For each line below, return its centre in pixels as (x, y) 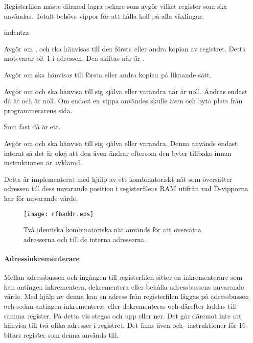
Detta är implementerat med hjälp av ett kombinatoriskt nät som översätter (118, 179)
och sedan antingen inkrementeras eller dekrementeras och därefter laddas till (120, 306)
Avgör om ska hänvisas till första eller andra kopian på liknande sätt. (108, 74)
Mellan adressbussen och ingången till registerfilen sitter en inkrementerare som (123, 277)
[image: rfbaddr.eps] (59, 214)
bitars (13, 334)
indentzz (16, 32)
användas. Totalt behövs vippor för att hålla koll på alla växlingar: (104, 15)
